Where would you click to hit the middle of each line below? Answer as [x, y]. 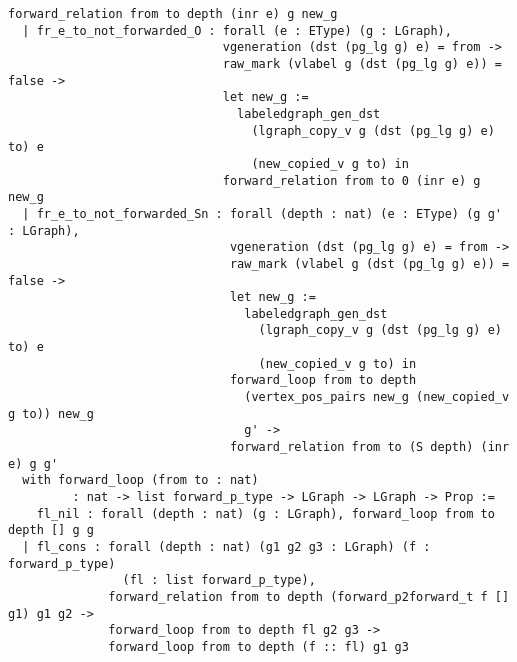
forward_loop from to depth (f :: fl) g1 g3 [258, 646]
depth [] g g [51, 530]
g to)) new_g [51, 413]
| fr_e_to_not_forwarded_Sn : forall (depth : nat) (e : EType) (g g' [262, 213]
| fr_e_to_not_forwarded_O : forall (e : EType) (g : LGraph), [237, 30]
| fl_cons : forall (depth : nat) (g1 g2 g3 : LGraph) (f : [226, 547]
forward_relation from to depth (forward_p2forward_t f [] [309, 596]
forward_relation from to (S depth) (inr [369, 447]
